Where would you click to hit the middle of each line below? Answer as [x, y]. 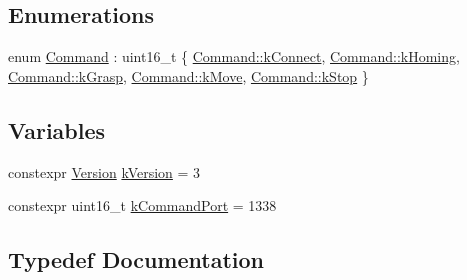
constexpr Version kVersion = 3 [104, 171]
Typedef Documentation [136, 259]
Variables [57, 129]
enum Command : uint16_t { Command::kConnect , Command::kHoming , [234, 56]
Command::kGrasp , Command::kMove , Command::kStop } [188, 75]
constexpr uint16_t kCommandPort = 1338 [142, 205]
